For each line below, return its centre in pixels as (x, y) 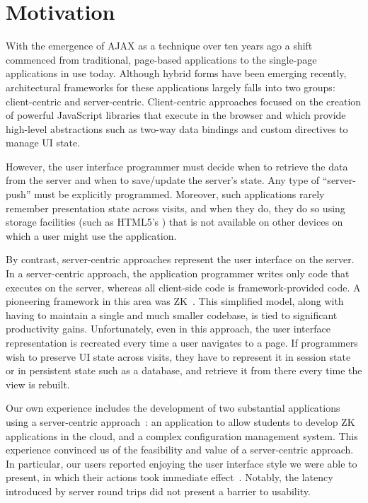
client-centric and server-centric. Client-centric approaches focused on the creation (184, 101)
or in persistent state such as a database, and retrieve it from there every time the (184, 370)
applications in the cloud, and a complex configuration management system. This (182, 435)
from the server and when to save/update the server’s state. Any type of (163, 180)
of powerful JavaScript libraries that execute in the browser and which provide (176, 115)
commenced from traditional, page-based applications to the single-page (161, 59)
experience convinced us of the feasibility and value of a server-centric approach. (180, 450)
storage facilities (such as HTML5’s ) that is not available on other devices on (174, 222)
